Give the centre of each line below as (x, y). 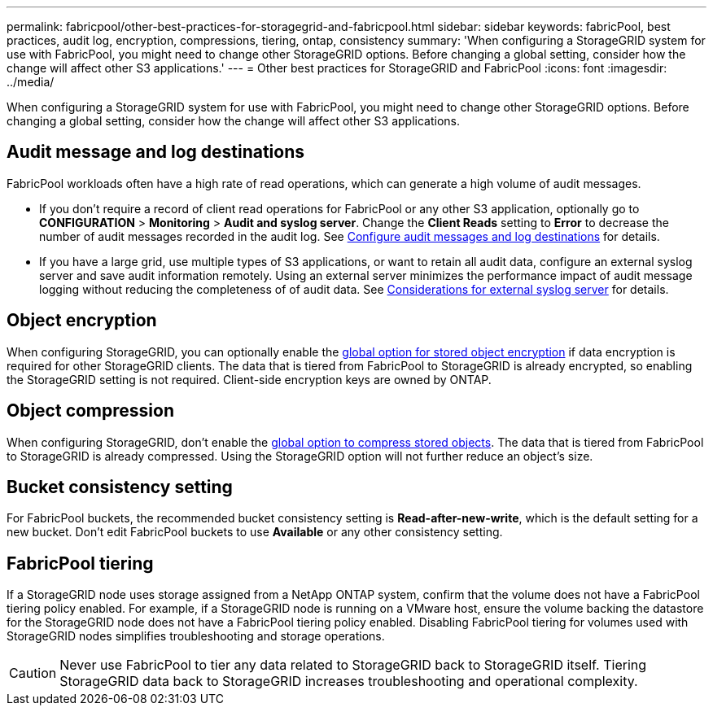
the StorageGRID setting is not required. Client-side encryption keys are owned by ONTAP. (249, 379)
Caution (33, 673)
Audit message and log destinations (156, 152)
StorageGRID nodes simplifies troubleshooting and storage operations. (196, 636)
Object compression (90, 411)
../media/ (31, 82)
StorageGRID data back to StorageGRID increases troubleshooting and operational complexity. (349, 681)
